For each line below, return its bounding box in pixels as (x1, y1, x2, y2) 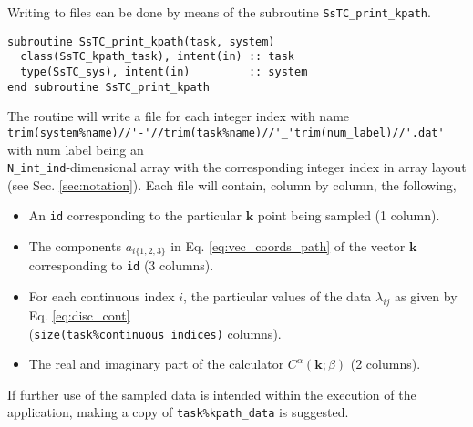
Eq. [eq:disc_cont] (28, 305, 130, 324)
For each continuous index (28, 287, 175, 306)
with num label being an (7, 139, 144, 158)
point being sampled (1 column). (257, 206, 440, 225)
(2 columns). (350, 354, 421, 373)
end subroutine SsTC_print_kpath (7, 80, 210, 94)
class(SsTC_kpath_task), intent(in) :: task (20, 50, 294, 64)
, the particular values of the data (183, 287, 372, 306)
